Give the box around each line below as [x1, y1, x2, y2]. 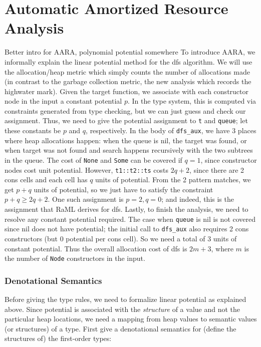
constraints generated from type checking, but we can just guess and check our [5, 105, 246, 116]
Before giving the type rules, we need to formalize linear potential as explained [5, 294, 246, 304]
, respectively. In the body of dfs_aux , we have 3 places [86, 125, 256, 136]
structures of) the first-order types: [5, 333, 112, 343]
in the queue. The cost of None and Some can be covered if [5, 154, 182, 165]
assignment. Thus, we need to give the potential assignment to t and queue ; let [5, 115, 248, 126]
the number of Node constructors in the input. [5, 253, 145, 263]
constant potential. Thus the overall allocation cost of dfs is [5, 243, 187, 253]
